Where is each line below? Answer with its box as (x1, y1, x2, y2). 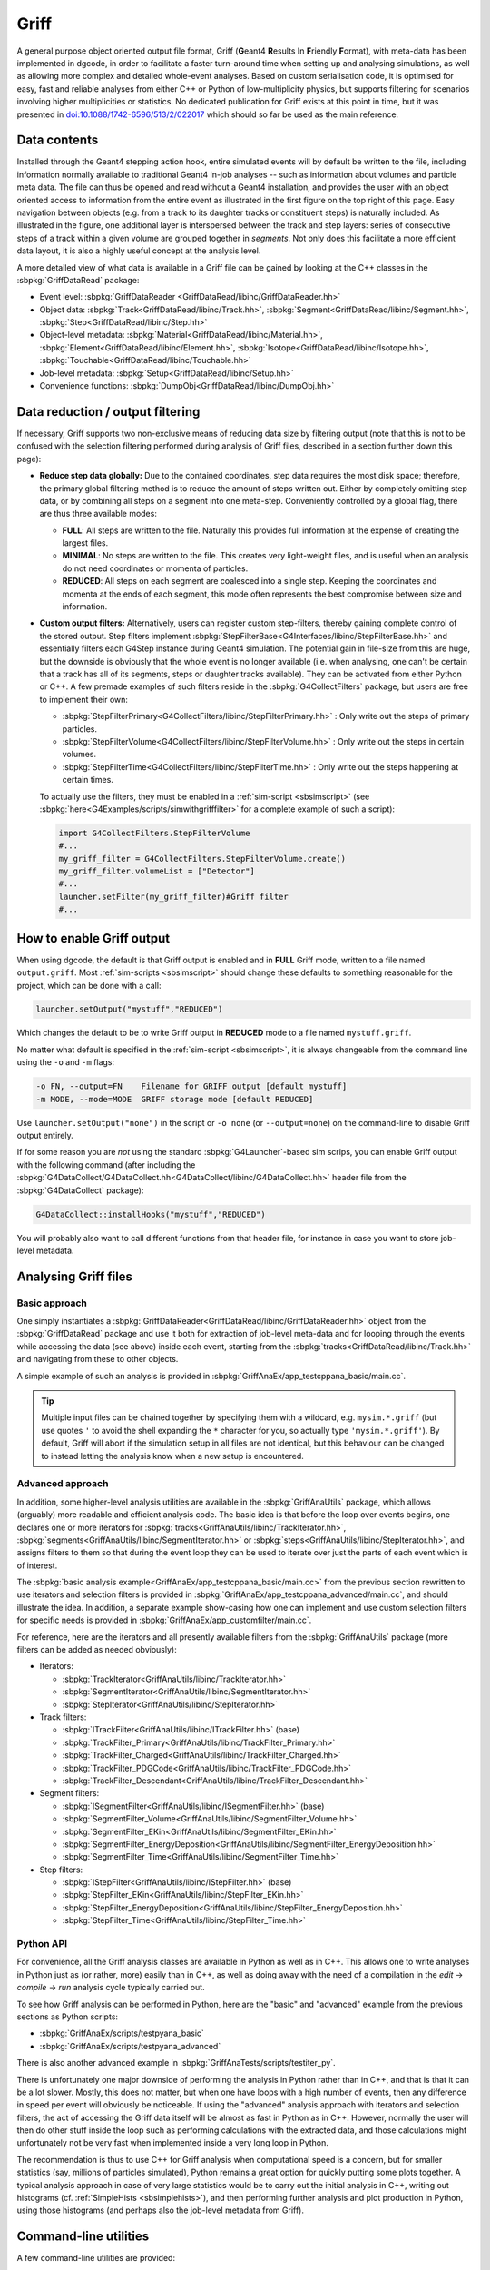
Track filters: (39, 1712, 87, 1722)
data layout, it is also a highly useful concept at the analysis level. (16, 245, 261, 256)
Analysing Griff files (16, 1268, 133, 1284)
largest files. (62, 538, 109, 548)
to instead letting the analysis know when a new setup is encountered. (41, 1450, 304, 1461)
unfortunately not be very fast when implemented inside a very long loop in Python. (16, 2137, 328, 2148)
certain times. (62, 775, 113, 785)
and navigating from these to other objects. (16, 1354, 179, 1365)
